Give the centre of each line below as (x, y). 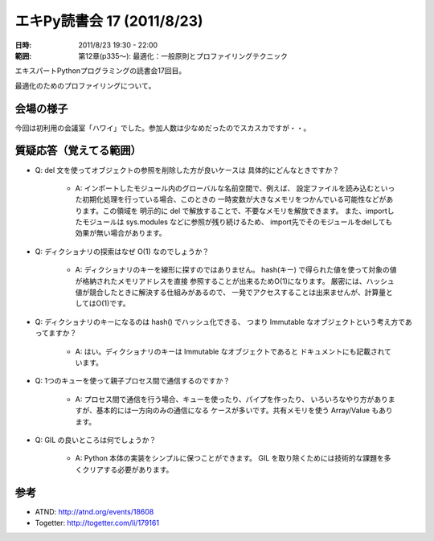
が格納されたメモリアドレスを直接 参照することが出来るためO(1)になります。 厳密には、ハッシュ (235, 281)
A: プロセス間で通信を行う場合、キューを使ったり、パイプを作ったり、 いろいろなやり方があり (232, 399)
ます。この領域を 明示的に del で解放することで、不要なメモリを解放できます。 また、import (234, 211)
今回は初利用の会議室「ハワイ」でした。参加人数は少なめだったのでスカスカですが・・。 (163, 128)
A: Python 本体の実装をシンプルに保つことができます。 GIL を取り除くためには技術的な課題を (230, 458)
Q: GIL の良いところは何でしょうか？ (96, 440)
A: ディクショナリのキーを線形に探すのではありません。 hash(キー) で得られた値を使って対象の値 (236, 270)
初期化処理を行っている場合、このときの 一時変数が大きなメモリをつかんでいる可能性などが (234, 199)
